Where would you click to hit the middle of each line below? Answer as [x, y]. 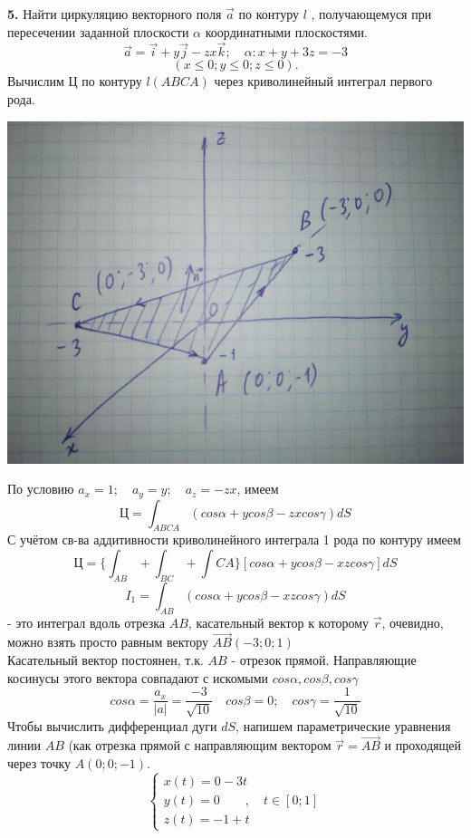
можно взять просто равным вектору [108, 642]
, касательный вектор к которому [279, 622]
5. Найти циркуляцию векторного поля [115, 14]
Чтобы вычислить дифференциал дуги [112, 725]
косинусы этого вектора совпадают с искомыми [138, 677]
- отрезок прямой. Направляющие [324, 660]
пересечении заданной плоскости [98, 31]
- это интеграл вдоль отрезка [87, 622]
